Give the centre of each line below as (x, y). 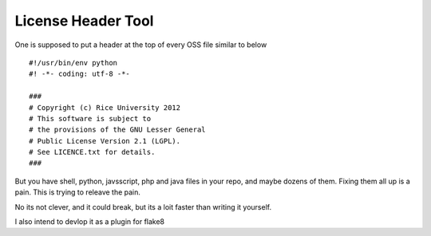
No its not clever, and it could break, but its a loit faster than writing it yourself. (143, 206)
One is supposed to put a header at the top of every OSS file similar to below (141, 45)
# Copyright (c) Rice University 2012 (105, 107)
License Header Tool (84, 21)
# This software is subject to (90, 118)
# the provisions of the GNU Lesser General (118, 130)
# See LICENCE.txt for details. (92, 152)
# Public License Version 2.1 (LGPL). (105, 141)
